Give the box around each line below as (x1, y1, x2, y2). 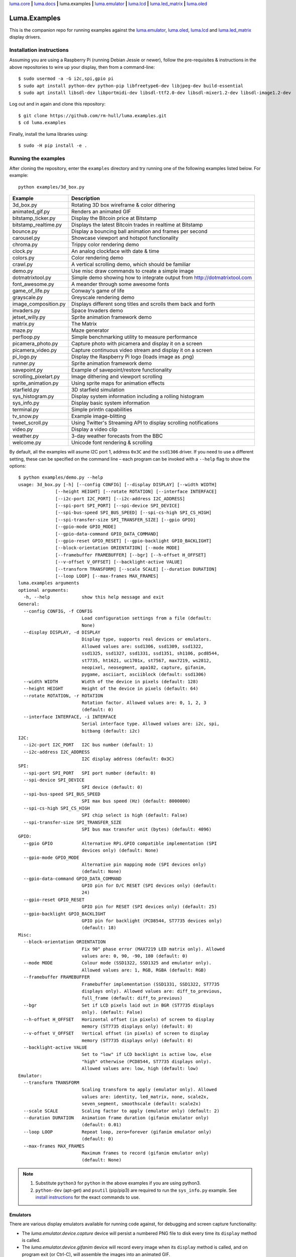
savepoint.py (12, 367, 43, 374)
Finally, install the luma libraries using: (9, 131, 88, 137)
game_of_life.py (12, 287, 50, 294)
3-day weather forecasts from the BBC (71, 432, 163, 439)
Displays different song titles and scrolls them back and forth (71, 301, 216, 308)
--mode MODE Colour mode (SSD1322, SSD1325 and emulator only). (23, 960, 212, 966)
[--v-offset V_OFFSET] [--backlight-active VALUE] (55, 559, 183, 565)
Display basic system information (71, 400, 150, 407)
